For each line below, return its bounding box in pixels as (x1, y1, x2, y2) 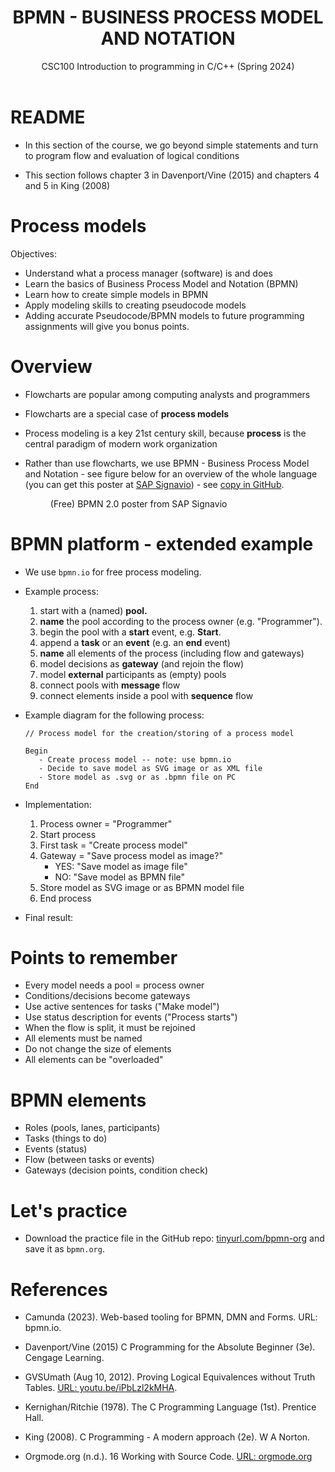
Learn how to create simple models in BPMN (24, 288, 209, 300)
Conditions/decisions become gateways (24, 990, 191, 1002)
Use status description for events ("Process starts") (24, 1011, 238, 1023)
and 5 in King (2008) (24, 179, 111, 191)
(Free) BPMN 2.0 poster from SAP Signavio (49, 497, 228, 510)
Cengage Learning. (24, 1352, 105, 1364)
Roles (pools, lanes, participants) (24, 1122, 161, 1134)
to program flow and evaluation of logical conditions (24, 149, 240, 161)
